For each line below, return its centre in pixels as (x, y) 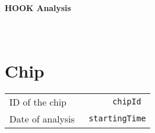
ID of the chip (38, 101)
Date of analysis (42, 118)
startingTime (117, 119)
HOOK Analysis (38, 8)
